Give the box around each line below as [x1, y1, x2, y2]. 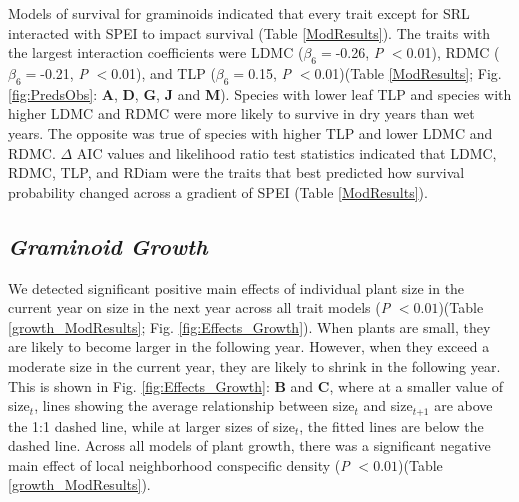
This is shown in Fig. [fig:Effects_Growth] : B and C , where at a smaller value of [8, 375, 504, 396]
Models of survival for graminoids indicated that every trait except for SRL [8, 3, 470, 23]
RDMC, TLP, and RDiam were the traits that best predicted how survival [8, 162, 465, 183]
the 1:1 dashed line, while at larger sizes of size [8, 415, 295, 436]
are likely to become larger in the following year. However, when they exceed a [8, 336, 490, 357]
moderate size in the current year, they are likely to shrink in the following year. [8, 355, 501, 376]
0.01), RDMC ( [406, 42, 500, 63]
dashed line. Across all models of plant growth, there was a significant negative [8, 435, 491, 456]
